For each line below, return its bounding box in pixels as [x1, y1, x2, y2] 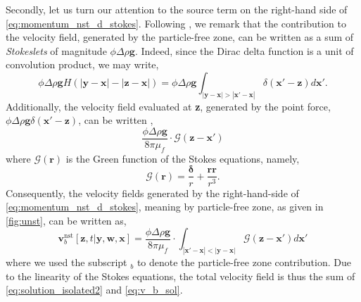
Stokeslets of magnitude [6, 43, 107, 58]
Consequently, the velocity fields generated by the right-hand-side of [6, 185, 299, 200]
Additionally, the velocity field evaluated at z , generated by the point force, [6, 99, 331, 113]
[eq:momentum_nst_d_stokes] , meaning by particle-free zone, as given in [6, 199, 324, 214]
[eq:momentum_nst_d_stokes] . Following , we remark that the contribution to [6, 15, 346, 30]
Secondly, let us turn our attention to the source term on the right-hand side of [6, 2, 348, 16]
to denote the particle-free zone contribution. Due [137, 255, 351, 270]
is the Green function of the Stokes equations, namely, [65, 151, 300, 165]
